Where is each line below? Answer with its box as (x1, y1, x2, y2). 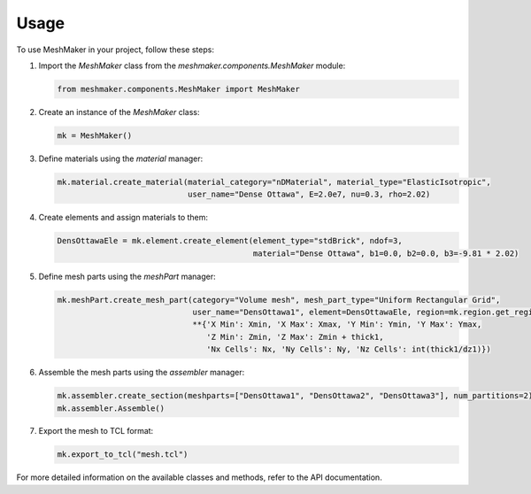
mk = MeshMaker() (57, 130, 133, 141)
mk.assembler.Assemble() (57, 403, 165, 413)
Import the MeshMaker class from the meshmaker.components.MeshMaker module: (38, 60, 346, 71)
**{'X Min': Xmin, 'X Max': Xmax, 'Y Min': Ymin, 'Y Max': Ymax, (192, 320, 482, 329)
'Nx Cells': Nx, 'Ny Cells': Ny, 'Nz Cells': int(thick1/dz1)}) (206, 344, 491, 354)
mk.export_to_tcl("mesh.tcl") (57, 450, 189, 459)
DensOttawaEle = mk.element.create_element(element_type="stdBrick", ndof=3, (57, 235, 403, 246)
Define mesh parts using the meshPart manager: (38, 271, 216, 282)
